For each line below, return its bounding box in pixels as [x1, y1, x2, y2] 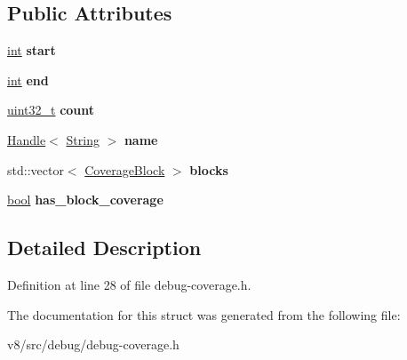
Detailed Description [7, 234, 202, 261]
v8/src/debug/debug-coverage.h [7, 335, 180, 354]
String [66, 130, 100, 148]
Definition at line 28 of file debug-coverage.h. [7, 275, 251, 293]
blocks [189, 160, 228, 179]
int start [7, 41, 56, 60]
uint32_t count [7, 100, 95, 119]
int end [7, 70, 49, 89]
